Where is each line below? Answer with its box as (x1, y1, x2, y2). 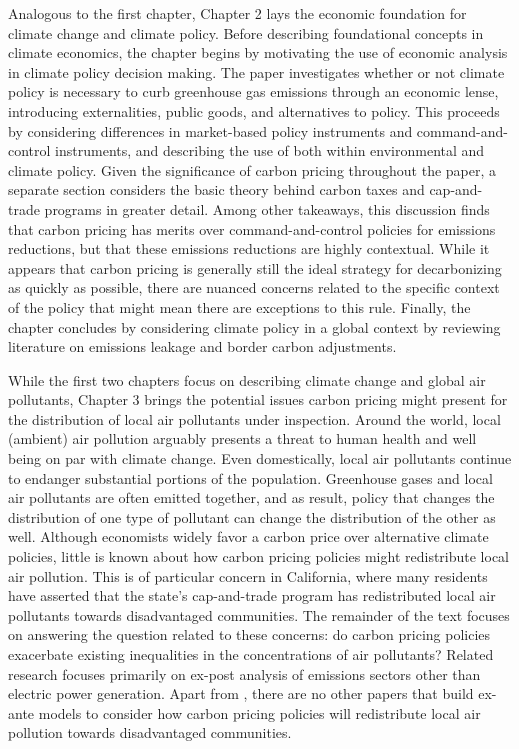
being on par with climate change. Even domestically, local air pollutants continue (8, 448, 512, 469)
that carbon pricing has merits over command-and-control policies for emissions (8, 218, 496, 239)
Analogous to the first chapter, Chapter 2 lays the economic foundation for (8, 3, 467, 23)
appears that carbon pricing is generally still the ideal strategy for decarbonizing (8, 257, 502, 278)
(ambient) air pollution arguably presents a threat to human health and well (8, 428, 477, 449)
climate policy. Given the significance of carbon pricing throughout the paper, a (8, 159, 497, 180)
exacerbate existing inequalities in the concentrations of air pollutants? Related (8, 644, 494, 664)
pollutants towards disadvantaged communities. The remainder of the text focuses (8, 604, 510, 625)
